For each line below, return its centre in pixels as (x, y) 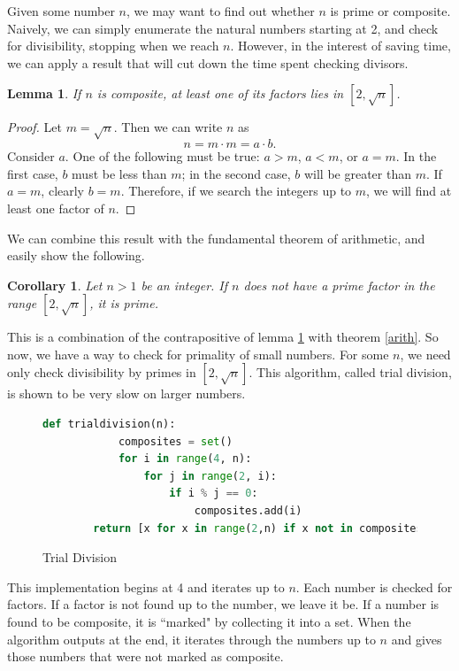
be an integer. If (184, 285)
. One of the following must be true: (162, 156)
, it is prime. (124, 303)
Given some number (61, 11)
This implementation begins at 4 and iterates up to (146, 586)
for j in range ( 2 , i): (210, 476)
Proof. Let (34, 127)
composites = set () (175, 441)
